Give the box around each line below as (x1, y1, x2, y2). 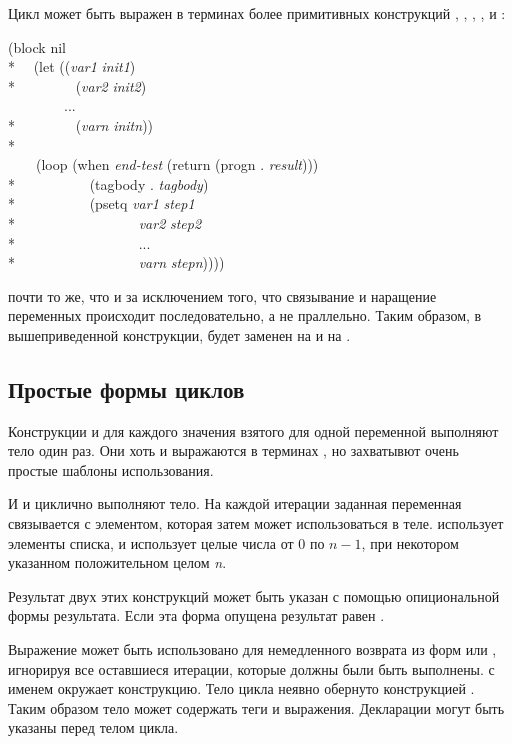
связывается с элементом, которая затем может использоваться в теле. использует (8, 513, 504, 534)
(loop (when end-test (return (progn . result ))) (35, 154, 319, 175)
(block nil (8, 36, 66, 57)
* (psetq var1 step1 (8, 193, 195, 214)
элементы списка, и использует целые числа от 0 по (8, 532, 325, 553)
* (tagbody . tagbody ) (8, 173, 209, 194)
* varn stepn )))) (8, 252, 225, 273)
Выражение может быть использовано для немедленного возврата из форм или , (8, 639, 497, 660)
